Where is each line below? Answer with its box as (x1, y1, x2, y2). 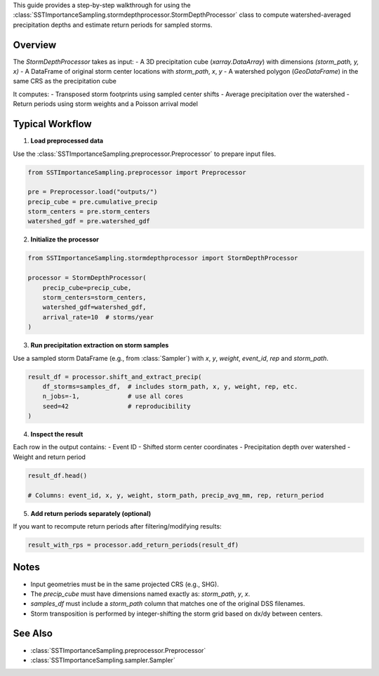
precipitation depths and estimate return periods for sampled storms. (13, 20, 213, 29)
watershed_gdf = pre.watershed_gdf (27, 218, 150, 225)
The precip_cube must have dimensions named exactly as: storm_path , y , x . (30, 590, 251, 598)
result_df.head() (27, 471, 88, 479)
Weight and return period (13, 453, 86, 461)
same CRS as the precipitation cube (13, 77, 117, 86)
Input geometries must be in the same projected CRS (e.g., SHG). (30, 580, 219, 588)
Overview (13, 39, 57, 51)
